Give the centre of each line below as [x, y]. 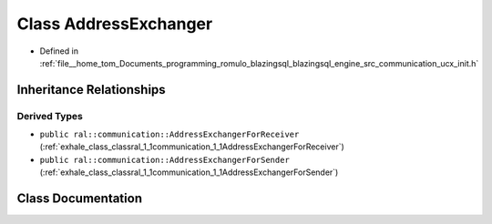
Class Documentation [80, 199]
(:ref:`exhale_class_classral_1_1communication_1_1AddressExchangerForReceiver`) [192, 147]
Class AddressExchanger [115, 24]
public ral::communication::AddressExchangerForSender [165, 160]
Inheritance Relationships [91, 90]
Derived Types [50, 116]
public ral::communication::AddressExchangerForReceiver [169, 135]
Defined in [59, 51]
